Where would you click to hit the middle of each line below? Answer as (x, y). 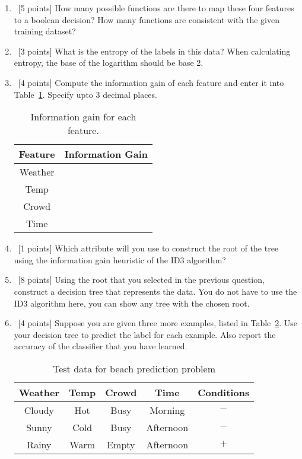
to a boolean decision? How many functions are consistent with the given (147, 19)
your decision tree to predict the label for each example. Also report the (145, 334)
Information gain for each (83, 117)
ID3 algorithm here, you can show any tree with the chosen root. (132, 303)
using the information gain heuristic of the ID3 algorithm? (120, 259)
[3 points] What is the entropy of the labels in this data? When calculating (154, 51)
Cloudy (39, 410)
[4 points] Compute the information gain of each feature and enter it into (151, 82)
